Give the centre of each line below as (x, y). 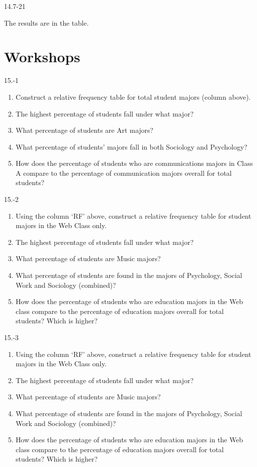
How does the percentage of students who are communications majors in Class (134, 163)
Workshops (42, 57)
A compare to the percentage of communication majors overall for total (124, 173)
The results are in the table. (46, 22)
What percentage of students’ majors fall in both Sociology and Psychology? (131, 146)
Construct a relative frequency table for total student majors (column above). (133, 97)
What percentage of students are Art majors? (85, 130)
